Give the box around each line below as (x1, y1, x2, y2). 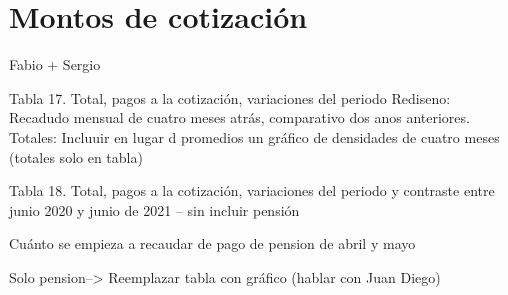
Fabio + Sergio (9, 54, 101, 75)
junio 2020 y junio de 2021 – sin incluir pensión (9, 199, 300, 220)
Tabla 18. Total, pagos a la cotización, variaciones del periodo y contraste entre (9, 180, 495, 201)
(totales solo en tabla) (9, 146, 143, 167)
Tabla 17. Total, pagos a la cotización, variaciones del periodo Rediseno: (9, 87, 451, 108)
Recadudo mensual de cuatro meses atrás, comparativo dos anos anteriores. (9, 107, 470, 128)
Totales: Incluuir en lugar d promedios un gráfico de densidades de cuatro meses (9, 126, 500, 147)
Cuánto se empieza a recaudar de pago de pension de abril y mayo (9, 233, 416, 254)
